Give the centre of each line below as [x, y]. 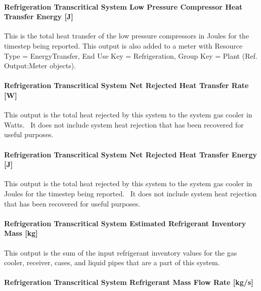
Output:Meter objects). [40, 66]
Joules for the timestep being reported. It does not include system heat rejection [130, 193]
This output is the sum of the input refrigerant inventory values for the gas [121, 252]
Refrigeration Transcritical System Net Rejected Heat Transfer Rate [126, 85]
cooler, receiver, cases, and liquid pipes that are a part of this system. [112, 262]
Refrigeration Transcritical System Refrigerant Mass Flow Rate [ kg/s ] [129, 282]
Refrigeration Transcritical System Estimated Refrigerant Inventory [125, 223]
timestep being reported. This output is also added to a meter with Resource [123, 45]
